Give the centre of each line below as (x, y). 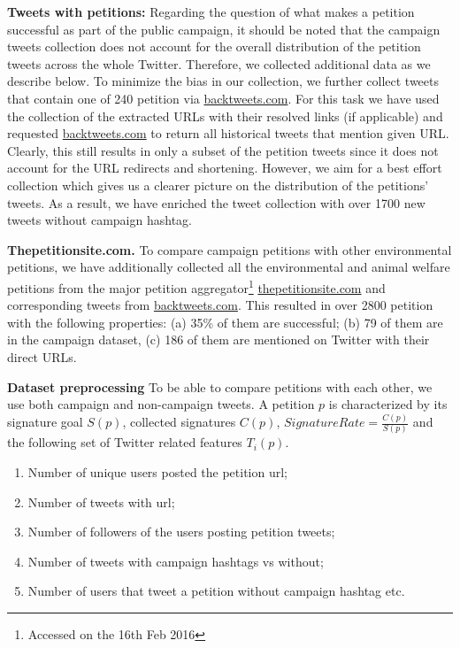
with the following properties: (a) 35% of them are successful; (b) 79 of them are (225, 322)
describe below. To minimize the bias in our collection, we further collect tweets (223, 81)
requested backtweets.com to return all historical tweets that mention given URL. (228, 133)
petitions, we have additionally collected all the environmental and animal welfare (229, 267)
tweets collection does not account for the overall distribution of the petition (214, 46)
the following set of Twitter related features (125, 442)
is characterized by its (388, 404)
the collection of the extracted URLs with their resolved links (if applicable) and (225, 116)
